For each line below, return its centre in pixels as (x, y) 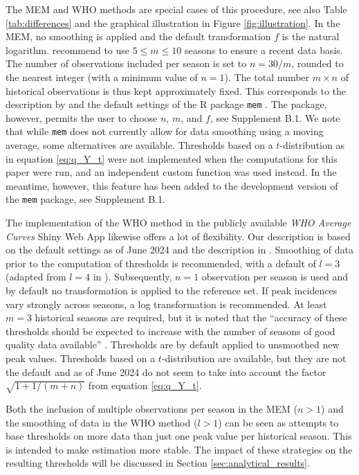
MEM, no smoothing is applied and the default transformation (138, 36)
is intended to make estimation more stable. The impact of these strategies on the (179, 449)
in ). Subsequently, (132, 277)
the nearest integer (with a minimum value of (102, 77)
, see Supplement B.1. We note (275, 117)
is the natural (311, 36)
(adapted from (36, 277)
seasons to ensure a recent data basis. (264, 50)
